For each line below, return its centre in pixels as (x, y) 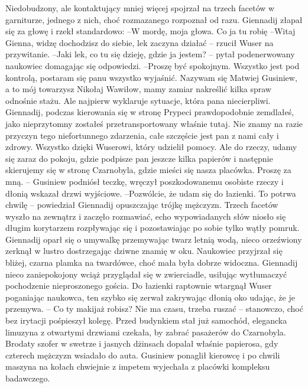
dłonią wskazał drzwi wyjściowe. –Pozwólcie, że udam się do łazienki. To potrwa (151, 193)
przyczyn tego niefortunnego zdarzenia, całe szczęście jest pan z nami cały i (142, 135)
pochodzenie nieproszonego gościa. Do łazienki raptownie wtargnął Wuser (139, 286)
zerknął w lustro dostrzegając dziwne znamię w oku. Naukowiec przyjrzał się (144, 251)
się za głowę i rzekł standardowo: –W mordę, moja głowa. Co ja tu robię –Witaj (150, 31)
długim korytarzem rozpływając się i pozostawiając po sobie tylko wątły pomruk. (153, 228)
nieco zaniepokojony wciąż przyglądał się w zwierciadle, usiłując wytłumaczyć (146, 274)
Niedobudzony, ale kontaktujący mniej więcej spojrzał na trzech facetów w (140, 8)
